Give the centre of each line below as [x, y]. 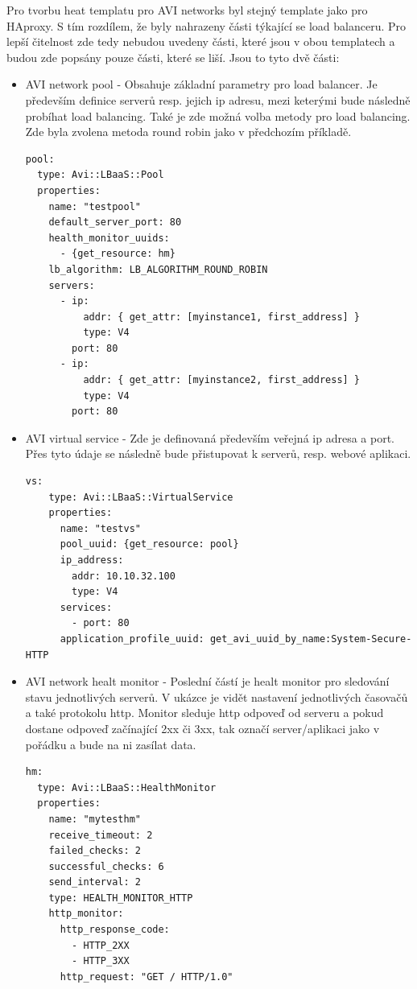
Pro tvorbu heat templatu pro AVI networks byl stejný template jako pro [187, 10]
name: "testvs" [100, 528]
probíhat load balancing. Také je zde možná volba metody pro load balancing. [218, 115]
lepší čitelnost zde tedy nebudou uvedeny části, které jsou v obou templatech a [201, 41]
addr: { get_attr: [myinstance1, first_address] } [222, 317]
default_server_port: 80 [115, 223]
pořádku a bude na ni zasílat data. [111, 744]
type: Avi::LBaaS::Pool [101, 175]
